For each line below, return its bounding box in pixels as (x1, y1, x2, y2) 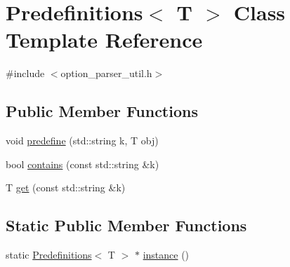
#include (6, 66, 45, 81)
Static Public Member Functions (6, 214, 247, 236)
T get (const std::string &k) (6, 180, 126, 195)
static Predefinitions (6, 247, 92, 262)
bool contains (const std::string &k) (6, 156, 159, 171)
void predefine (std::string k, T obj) (6, 133, 159, 148)
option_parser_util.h (60, 66, 152, 81)
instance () (143, 247, 190, 262)
